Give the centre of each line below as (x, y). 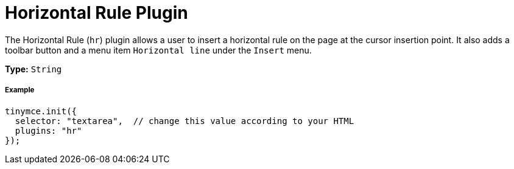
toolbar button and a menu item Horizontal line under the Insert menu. (158, 50)
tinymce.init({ (41, 111)
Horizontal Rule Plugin (97, 13)
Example (20, 90)
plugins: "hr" (48, 130)
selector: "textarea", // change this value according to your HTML (185, 121)
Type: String (33, 69)
